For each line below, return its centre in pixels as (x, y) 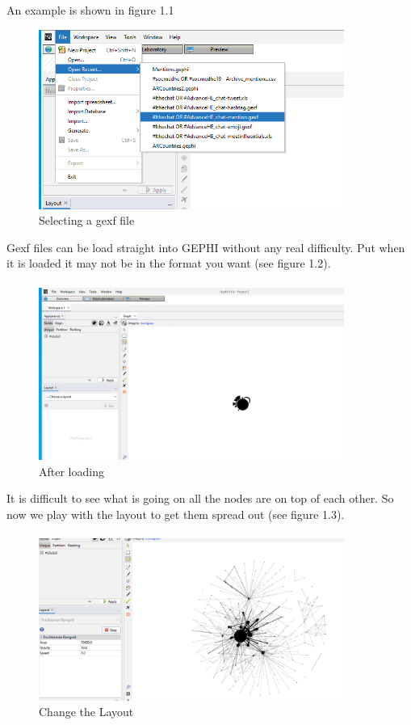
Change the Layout (86, 712)
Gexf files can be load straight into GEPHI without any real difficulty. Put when (206, 247)
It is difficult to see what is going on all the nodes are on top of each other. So (200, 498)
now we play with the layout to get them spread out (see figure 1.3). (176, 514)
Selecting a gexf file (87, 220)
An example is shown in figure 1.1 (90, 10)
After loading (71, 471)
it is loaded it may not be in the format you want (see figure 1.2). (169, 263)
